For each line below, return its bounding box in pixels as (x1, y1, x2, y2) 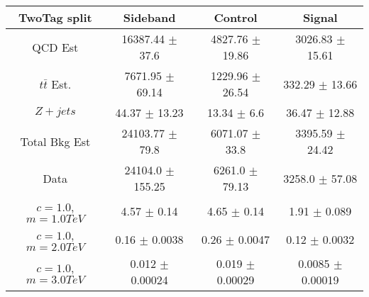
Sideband (123, 9, 176, 26)
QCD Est (32, 38, 79, 55)
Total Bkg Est (20, 133, 91, 150)
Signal (302, 9, 338, 26)
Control (214, 9, 258, 26)
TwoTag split (18, 9, 92, 26)
